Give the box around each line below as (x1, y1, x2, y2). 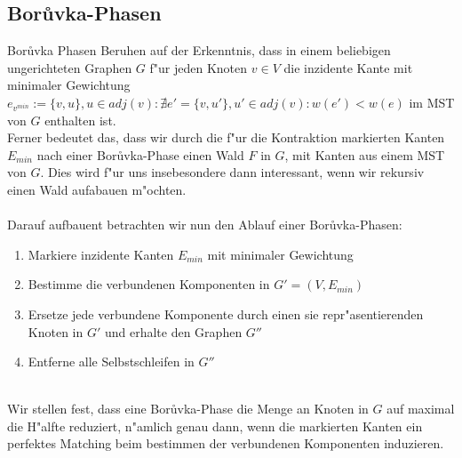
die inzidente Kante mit (283, 58, 413, 76)
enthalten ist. (44, 110, 116, 129)
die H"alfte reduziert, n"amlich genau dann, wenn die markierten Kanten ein (7, 416, 423, 435)
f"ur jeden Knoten (149, 58, 248, 76)
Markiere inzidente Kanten (28, 245, 174, 263)
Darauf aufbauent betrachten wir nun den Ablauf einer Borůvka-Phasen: (7, 215, 402, 234)
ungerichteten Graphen (7, 58, 132, 76)
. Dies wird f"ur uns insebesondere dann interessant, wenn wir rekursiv (40, 163, 425, 181)
